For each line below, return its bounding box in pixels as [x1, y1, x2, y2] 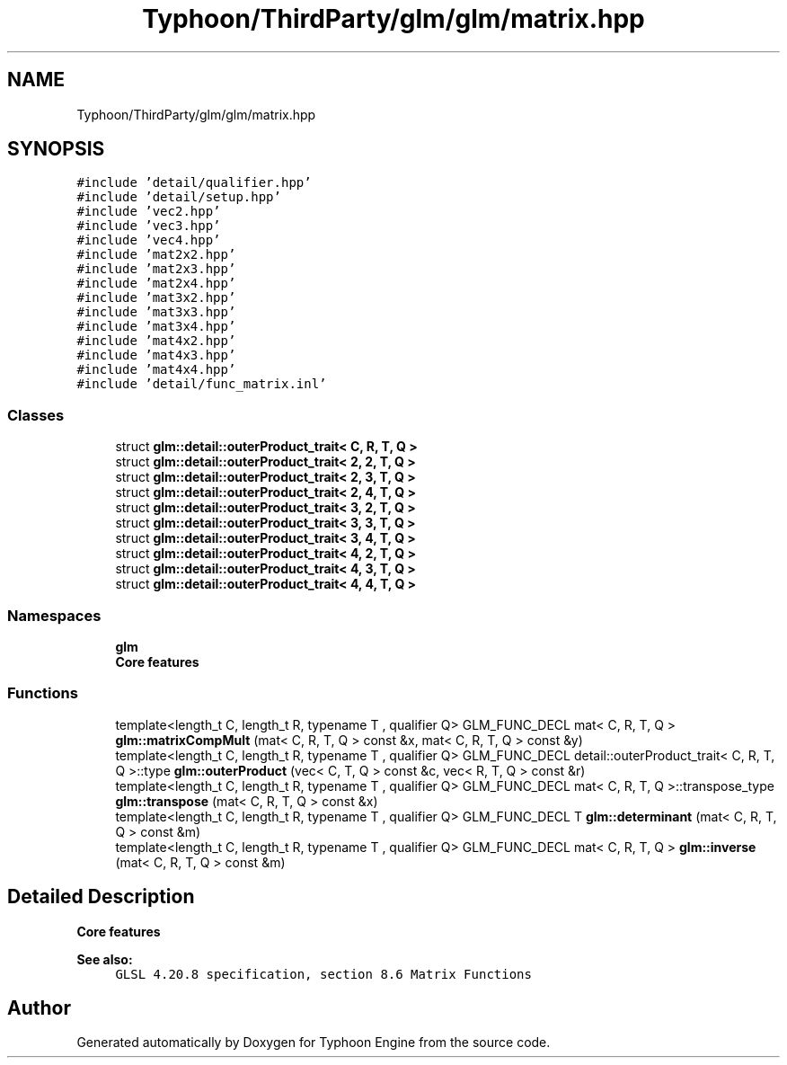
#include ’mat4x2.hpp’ [76, 333, 236, 349]
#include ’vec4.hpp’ [76, 233, 221, 248]
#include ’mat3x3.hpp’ [76, 305, 236, 320]
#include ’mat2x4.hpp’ [76, 276, 236, 291]
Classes [7, 405, 65, 424]
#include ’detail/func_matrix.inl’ [76, 377, 327, 392]
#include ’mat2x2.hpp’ [76, 247, 236, 262]
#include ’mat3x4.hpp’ [76, 319, 236, 334]
